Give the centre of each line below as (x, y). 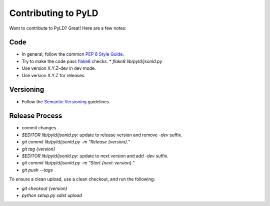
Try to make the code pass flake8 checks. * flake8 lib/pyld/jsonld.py (92, 61)
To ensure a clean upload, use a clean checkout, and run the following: (82, 179)
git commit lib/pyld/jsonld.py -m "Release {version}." (76, 142)
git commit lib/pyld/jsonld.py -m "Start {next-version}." (78, 163)
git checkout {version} (44, 188)
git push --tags (37, 170)
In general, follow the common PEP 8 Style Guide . (73, 54)
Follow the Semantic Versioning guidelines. (66, 101)
